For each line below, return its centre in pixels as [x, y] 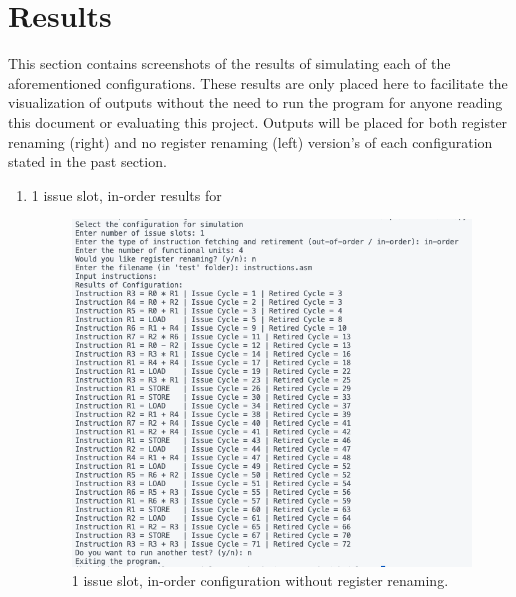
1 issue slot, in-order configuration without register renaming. [260, 580]
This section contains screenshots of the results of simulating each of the [229, 63]
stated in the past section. [87, 161]
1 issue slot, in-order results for [126, 194]
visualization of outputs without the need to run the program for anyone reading [255, 102]
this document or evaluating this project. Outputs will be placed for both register [258, 121]
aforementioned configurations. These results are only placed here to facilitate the [258, 82]
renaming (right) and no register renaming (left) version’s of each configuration [250, 141]
